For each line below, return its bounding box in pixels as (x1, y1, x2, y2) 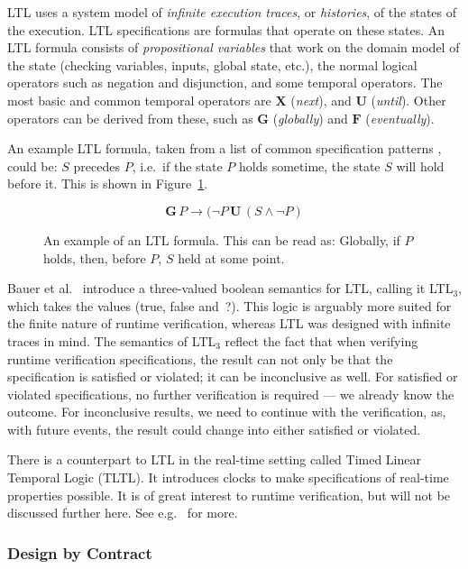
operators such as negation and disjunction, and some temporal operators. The (7, 73, 443, 92)
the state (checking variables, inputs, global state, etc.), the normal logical (7, 55, 418, 74)
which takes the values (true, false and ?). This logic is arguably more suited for (7, 296, 452, 315)
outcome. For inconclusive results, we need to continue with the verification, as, (7, 402, 446, 421)
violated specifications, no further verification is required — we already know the (7, 384, 454, 403)
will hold (396, 156, 445, 175)
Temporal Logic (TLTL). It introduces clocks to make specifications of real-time (7, 468, 449, 487)
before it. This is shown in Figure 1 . (7, 174, 208, 193)
